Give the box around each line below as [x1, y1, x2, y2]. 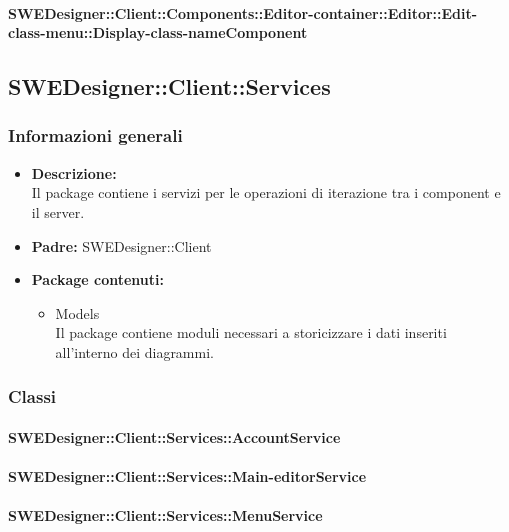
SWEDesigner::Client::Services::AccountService [8, 426, 341, 447]
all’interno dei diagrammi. [55, 341, 214, 362]
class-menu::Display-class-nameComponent [8, 22, 308, 43]
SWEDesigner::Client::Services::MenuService [8, 505, 323, 526]
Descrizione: [31, 162, 117, 183]
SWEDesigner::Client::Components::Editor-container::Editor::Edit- [8, 2, 478, 23]
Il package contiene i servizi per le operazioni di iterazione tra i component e [31, 182, 501, 203]
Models [55, 302, 100, 323]
